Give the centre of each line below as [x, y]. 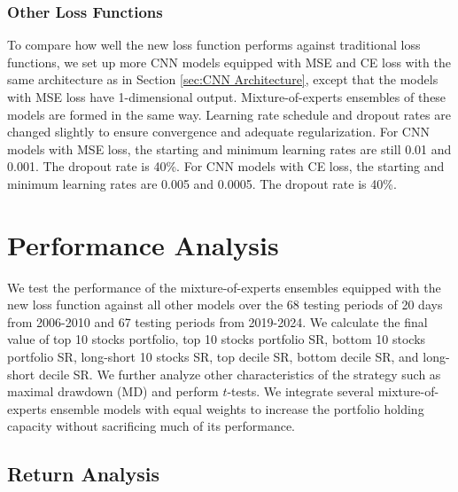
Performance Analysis [143, 244]
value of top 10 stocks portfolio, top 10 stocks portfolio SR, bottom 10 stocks [217, 339]
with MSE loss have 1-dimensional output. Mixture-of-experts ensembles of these [227, 97]
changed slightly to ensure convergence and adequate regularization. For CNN [218, 132]
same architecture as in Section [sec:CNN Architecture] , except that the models [223, 79]
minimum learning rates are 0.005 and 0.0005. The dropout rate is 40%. [202, 183]
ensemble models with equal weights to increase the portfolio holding [237, 408]
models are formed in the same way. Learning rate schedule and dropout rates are [229, 114]
